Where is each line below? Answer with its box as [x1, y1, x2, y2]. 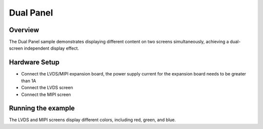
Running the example [9, 104, 75, 112]
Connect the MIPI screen [21, 92, 71, 97]
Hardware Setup [9, 58, 59, 67]
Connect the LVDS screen [21, 85, 73, 91]
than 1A [21, 78, 37, 84]
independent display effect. [23, 45, 79, 51]
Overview [9, 26, 39, 34]
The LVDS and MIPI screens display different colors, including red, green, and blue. [9, 117, 176, 123]
